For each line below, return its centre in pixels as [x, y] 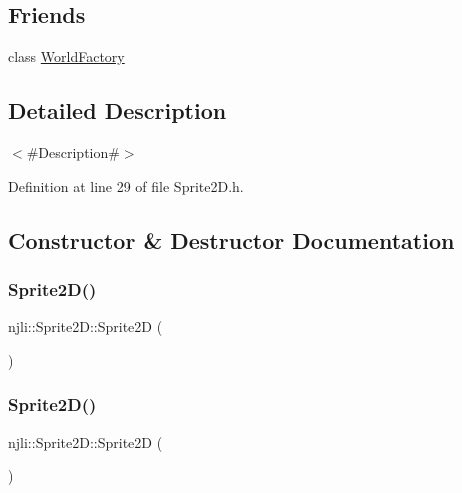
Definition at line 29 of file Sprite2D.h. [126, 185]
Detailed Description [117, 110]
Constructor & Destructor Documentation [231, 239]
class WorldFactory [66, 56]
